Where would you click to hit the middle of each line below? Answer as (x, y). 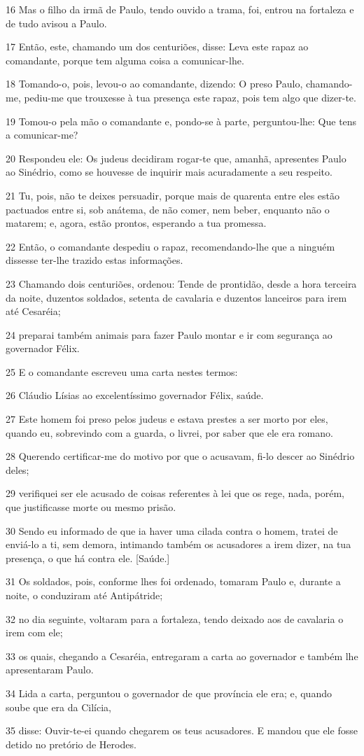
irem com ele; (34, 632)
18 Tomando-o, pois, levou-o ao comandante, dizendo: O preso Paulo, (154, 84)
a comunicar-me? (42, 135)
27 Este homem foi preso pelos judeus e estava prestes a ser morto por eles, (167, 419)
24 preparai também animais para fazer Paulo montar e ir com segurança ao (169, 334)
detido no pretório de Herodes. (71, 744)
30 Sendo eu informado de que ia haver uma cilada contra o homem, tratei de (172, 530)
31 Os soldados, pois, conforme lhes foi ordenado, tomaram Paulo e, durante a (173, 581)
